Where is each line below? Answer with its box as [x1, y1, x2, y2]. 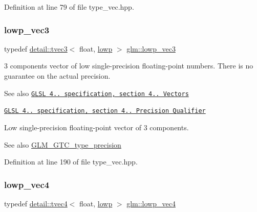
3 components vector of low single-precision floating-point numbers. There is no [4, 60, 253, 71]
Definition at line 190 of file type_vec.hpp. [4, 156, 138, 167]
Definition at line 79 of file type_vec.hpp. [4, 2, 134, 12]
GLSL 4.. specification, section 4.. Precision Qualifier [4, 107, 206, 115]
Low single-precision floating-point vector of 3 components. [4, 122, 189, 132]
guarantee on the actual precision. [4, 70, 111, 81]
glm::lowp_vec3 [126, 43, 176, 54]
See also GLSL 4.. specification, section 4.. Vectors [4, 87, 189, 98]
